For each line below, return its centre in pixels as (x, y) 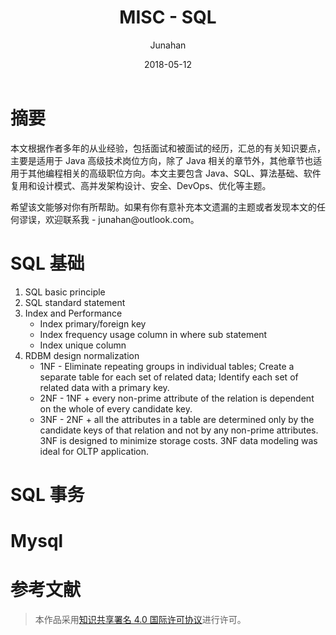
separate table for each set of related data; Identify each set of (169, 377)
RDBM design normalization (82, 355)
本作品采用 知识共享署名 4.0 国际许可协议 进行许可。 (140, 619)
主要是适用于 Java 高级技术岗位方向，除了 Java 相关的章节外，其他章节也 (162, 160)
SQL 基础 (47, 263)
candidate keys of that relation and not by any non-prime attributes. (179, 430)
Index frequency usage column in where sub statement (153, 334)
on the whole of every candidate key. (116, 408)
